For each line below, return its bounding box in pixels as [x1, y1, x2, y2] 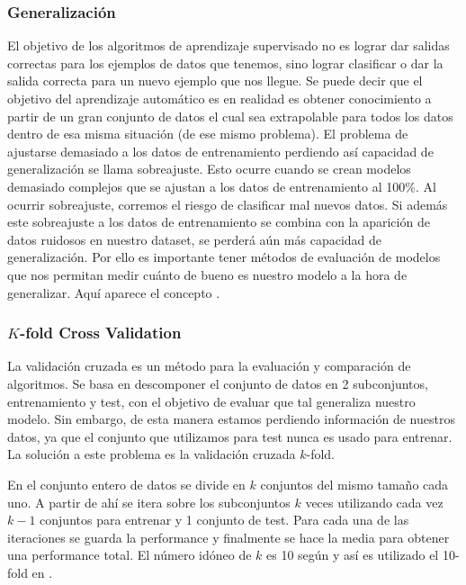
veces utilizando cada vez [305, 492, 444, 511]
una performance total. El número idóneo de [7, 545, 252, 564]
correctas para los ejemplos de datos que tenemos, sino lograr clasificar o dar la [7, 53, 444, 72]
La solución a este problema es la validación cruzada [7, 445, 296, 463]
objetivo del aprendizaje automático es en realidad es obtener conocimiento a [7, 89, 432, 107]
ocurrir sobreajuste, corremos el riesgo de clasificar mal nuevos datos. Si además [7, 194, 448, 213]
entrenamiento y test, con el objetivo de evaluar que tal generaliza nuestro [7, 391, 416, 410]
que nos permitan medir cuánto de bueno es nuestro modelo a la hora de [7, 265, 408, 283]
